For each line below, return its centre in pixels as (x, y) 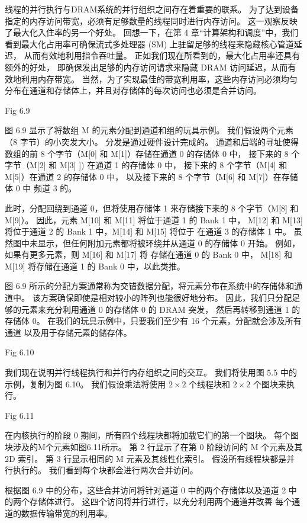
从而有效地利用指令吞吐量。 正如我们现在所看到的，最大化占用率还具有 (162, 55)
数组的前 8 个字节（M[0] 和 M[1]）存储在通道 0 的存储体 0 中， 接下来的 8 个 (152, 153)
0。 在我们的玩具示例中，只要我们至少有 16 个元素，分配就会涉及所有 (167, 321)
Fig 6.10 (20, 352)
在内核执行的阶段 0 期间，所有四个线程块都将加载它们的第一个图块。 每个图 (152, 435)
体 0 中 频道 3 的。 (41, 188)
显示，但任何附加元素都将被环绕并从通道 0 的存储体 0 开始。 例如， (169, 243)
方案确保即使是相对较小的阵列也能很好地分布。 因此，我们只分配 (166, 298)
